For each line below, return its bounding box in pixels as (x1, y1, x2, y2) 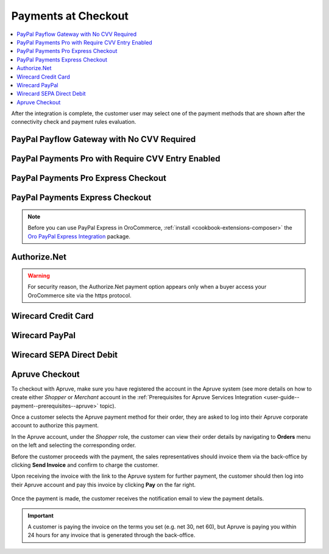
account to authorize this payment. (11, 422, 99, 429)
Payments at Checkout (11, 9, 129, 23)
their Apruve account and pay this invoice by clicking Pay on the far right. (11, 481, 196, 488)
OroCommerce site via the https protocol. (27, 291, 132, 299)
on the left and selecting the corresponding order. (11, 442, 136, 449)
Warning (27, 272, 50, 280)
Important (27, 512, 54, 519)
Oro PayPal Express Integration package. (27, 232, 131, 240)
